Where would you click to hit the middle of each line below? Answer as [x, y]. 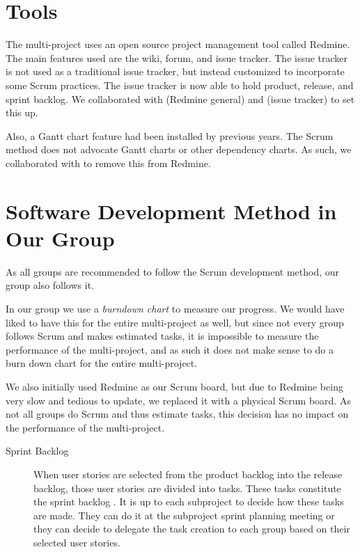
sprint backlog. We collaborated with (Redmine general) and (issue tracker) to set [180, 98]
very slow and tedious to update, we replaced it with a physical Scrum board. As [178, 400]
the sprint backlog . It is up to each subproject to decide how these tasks [189, 502]
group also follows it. [50, 285]
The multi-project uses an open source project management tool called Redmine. [178, 44]
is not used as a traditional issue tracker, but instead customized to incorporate [175, 71]
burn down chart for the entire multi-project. [102, 363]
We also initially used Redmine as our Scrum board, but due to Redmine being [174, 386]
